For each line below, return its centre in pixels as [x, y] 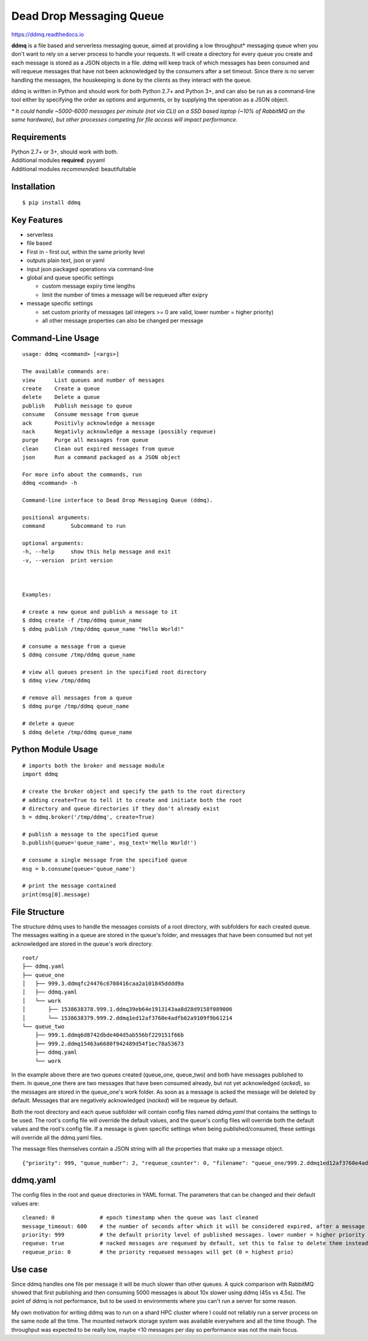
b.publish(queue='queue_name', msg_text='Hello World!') [110, 843]
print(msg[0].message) [56, 894]
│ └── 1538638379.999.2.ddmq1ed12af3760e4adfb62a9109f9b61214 [127, 1018]
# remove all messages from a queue [77, 698]
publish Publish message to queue [77, 406]
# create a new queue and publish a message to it [100, 612]
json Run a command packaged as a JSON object [102, 458]
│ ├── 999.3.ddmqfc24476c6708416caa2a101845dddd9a [103, 984]
